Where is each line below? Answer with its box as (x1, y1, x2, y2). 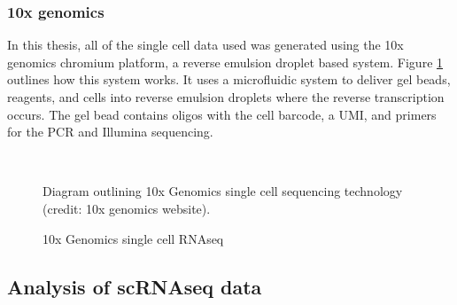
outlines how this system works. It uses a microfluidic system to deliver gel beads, (7, 70, 451, 89)
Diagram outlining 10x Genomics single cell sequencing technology (43, 182, 403, 200)
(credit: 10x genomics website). (43, 199, 211, 217)
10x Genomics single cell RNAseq (43, 229, 224, 247)
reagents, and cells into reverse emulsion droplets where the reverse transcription (7, 88, 445, 106)
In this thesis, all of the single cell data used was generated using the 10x (7, 35, 404, 54)
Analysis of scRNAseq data (7, 272, 262, 300)
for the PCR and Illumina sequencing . (7, 122, 213, 141)
